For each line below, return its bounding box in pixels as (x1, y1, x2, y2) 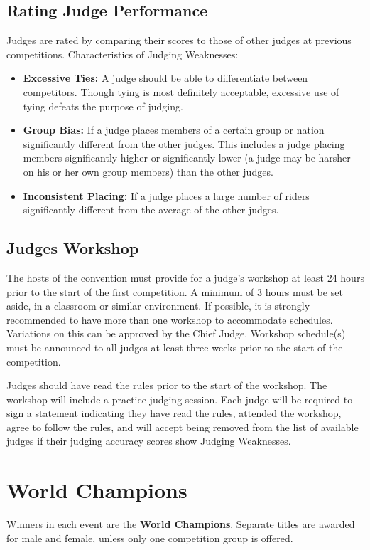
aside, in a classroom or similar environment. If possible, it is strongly (6, 298, 310, 313)
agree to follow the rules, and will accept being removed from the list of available (6, 419, 359, 434)
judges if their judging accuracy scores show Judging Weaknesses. (6, 433, 291, 448)
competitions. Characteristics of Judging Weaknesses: (6, 46, 239, 61)
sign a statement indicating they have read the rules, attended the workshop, (6, 406, 342, 421)
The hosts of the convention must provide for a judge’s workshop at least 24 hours (6, 270, 364, 285)
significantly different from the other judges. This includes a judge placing (23, 136, 345, 151)
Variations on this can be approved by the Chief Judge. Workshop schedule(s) (6, 326, 346, 341)
